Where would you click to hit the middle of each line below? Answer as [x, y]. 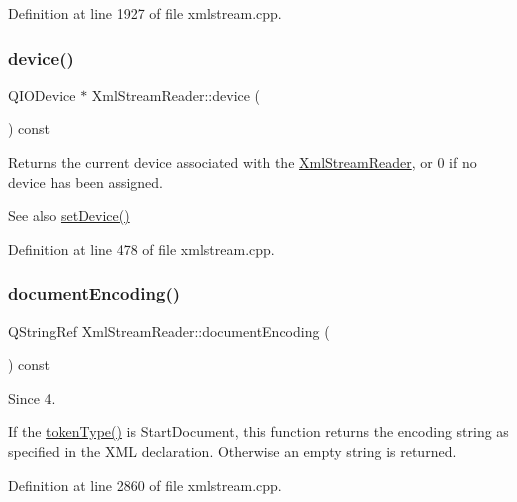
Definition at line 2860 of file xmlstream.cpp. [145, 484]
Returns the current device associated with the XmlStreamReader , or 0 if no [242, 162]
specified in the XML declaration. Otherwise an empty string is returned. [232, 450]
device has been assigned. [85, 181]
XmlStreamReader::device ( [176, 94]
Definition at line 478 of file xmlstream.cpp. [141, 248]
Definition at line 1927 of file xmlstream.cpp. [145, 13]
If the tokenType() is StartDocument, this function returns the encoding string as [258, 431]
